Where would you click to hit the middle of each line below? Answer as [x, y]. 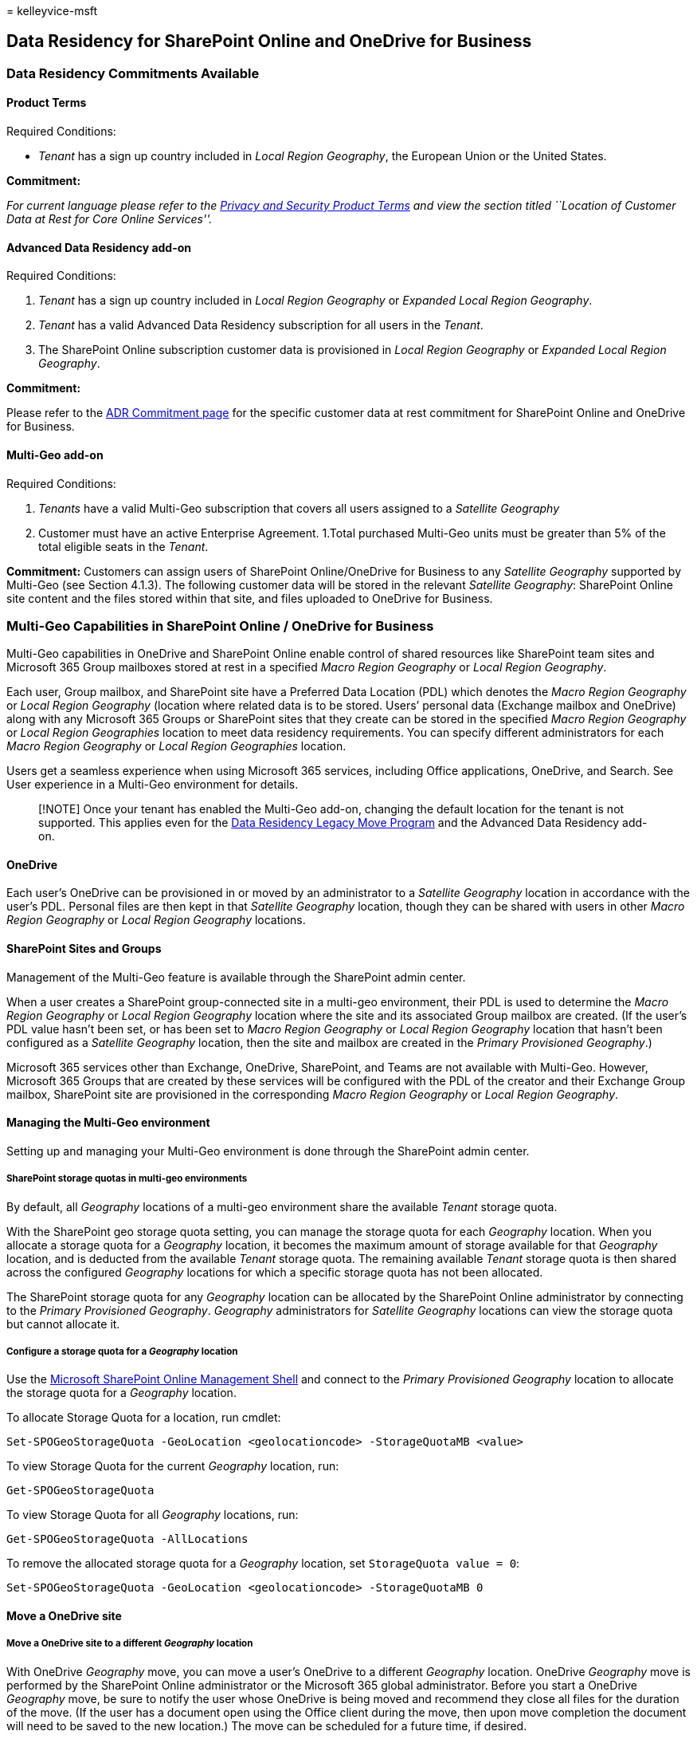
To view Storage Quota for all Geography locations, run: [153, 1515]
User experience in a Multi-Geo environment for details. [153, 785]
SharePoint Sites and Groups [84, 949]
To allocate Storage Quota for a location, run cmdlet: [144, 1418]
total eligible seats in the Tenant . [123, 546]
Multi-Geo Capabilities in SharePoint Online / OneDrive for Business [220, 626]
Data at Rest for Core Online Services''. [110, 219]
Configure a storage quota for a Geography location [122, 1352]
